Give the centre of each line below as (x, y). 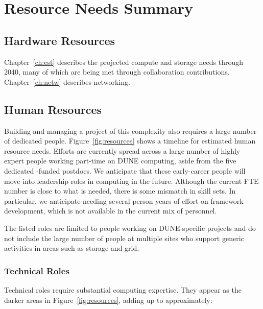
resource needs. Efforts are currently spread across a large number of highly (122, 150)
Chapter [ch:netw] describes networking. (67, 81)
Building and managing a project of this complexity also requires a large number (130, 130)
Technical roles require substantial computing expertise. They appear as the (123, 289)
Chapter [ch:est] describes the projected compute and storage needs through (124, 62)
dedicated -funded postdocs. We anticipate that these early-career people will (125, 170)
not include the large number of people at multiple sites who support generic (124, 238)
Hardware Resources (60, 40)
